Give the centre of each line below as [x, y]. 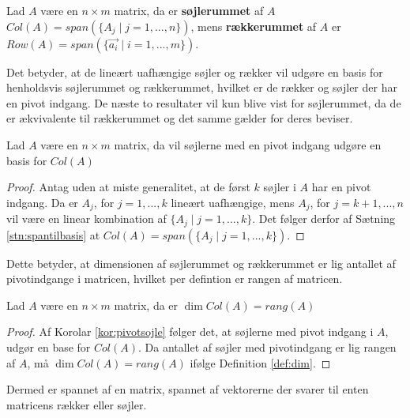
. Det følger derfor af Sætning [324, 218]
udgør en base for [49, 347]
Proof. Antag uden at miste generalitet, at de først [128, 187]
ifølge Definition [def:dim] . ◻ [260, 362]
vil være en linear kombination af [87, 218]
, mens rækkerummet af [254, 26]
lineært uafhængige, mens [233, 202]
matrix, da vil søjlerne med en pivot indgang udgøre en [248, 144]
